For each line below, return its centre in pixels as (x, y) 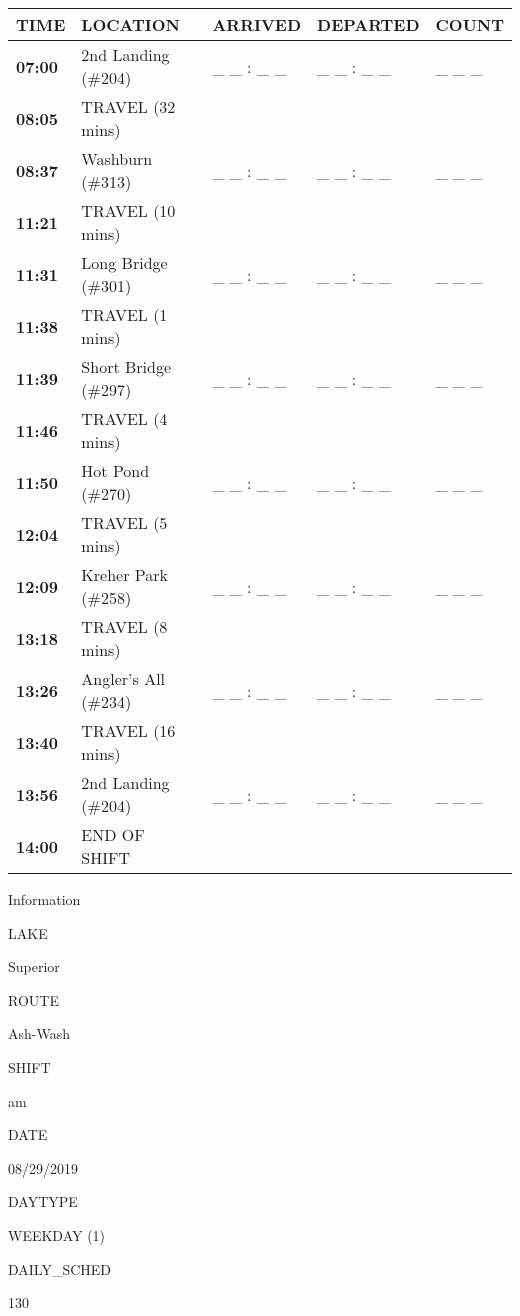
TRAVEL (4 (124, 418)
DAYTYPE (43, 1201)
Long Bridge (124, 262)
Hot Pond (115, 470)
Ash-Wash (39, 1033)
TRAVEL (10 (128, 210)
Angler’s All (123, 678)
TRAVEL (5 (124, 522)
